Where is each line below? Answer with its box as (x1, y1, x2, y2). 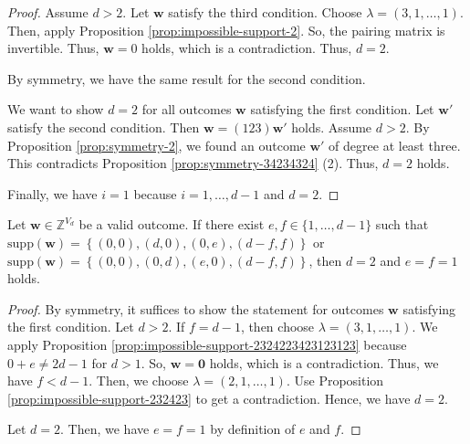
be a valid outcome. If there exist (78, 215, 265, 234)
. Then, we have (60, 419, 150, 439)
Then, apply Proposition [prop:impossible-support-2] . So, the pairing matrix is (7, 20, 445, 39)
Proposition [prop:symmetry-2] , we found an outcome (7, 135, 306, 154)
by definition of (210, 419, 296, 439)
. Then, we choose (89, 371, 189, 390)
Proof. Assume (7, 3, 89, 21)
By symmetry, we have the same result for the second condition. (7, 69, 366, 88)
